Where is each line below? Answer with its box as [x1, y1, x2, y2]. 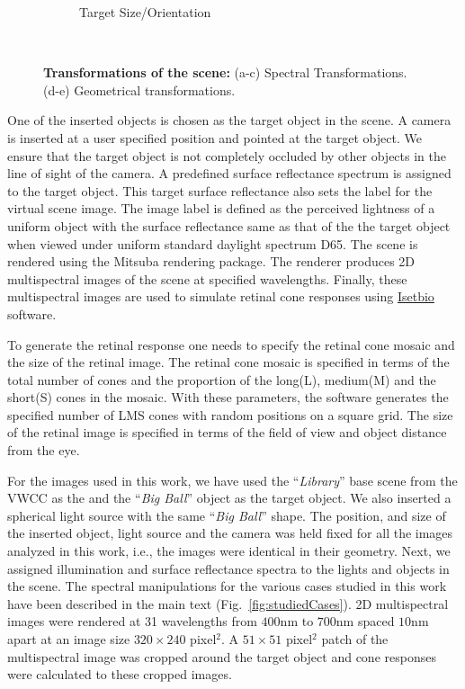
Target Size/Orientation [79, 3, 211, 21]
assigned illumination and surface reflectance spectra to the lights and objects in [7, 559, 450, 577]
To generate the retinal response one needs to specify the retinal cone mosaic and [7, 335, 455, 353]
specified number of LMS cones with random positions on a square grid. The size [7, 405, 453, 424]
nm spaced [335, 612, 395, 631]
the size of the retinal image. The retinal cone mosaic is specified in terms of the [7, 353, 450, 371]
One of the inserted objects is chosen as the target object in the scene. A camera [7, 111, 452, 130]
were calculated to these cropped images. [7, 665, 232, 684]
